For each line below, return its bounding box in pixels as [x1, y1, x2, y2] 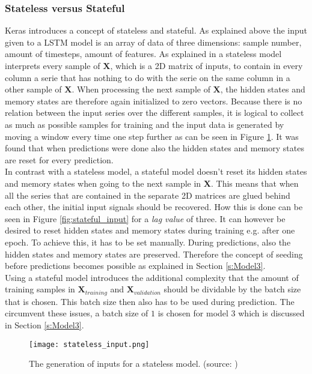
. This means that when [210, 176, 299, 189]
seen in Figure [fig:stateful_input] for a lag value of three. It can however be [5, 212, 286, 225]
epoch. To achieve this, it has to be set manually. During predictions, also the [5, 235, 291, 248]
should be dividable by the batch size [164, 283, 301, 295]
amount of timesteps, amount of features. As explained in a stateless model [5, 47, 282, 60]
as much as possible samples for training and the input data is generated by [5, 118, 284, 130]
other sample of [5, 83, 62, 95]
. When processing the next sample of [72, 83, 210, 95]
